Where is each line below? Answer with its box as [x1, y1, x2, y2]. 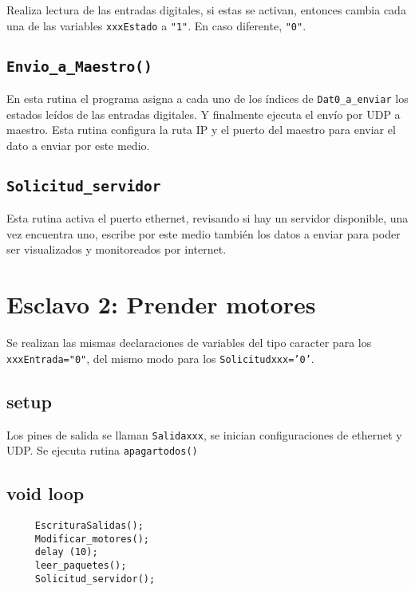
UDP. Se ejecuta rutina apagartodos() [6, 442, 198, 459]
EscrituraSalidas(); [34, 520, 144, 532]
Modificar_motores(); [34, 533, 149, 545]
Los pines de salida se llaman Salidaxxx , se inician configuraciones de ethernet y [6, 426, 402, 443]
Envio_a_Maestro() [6, 57, 152, 75]
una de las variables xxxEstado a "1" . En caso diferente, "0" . [6, 17, 306, 33]
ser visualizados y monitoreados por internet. [6, 241, 227, 258]
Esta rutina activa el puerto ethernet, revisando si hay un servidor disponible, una [6, 210, 409, 227]
